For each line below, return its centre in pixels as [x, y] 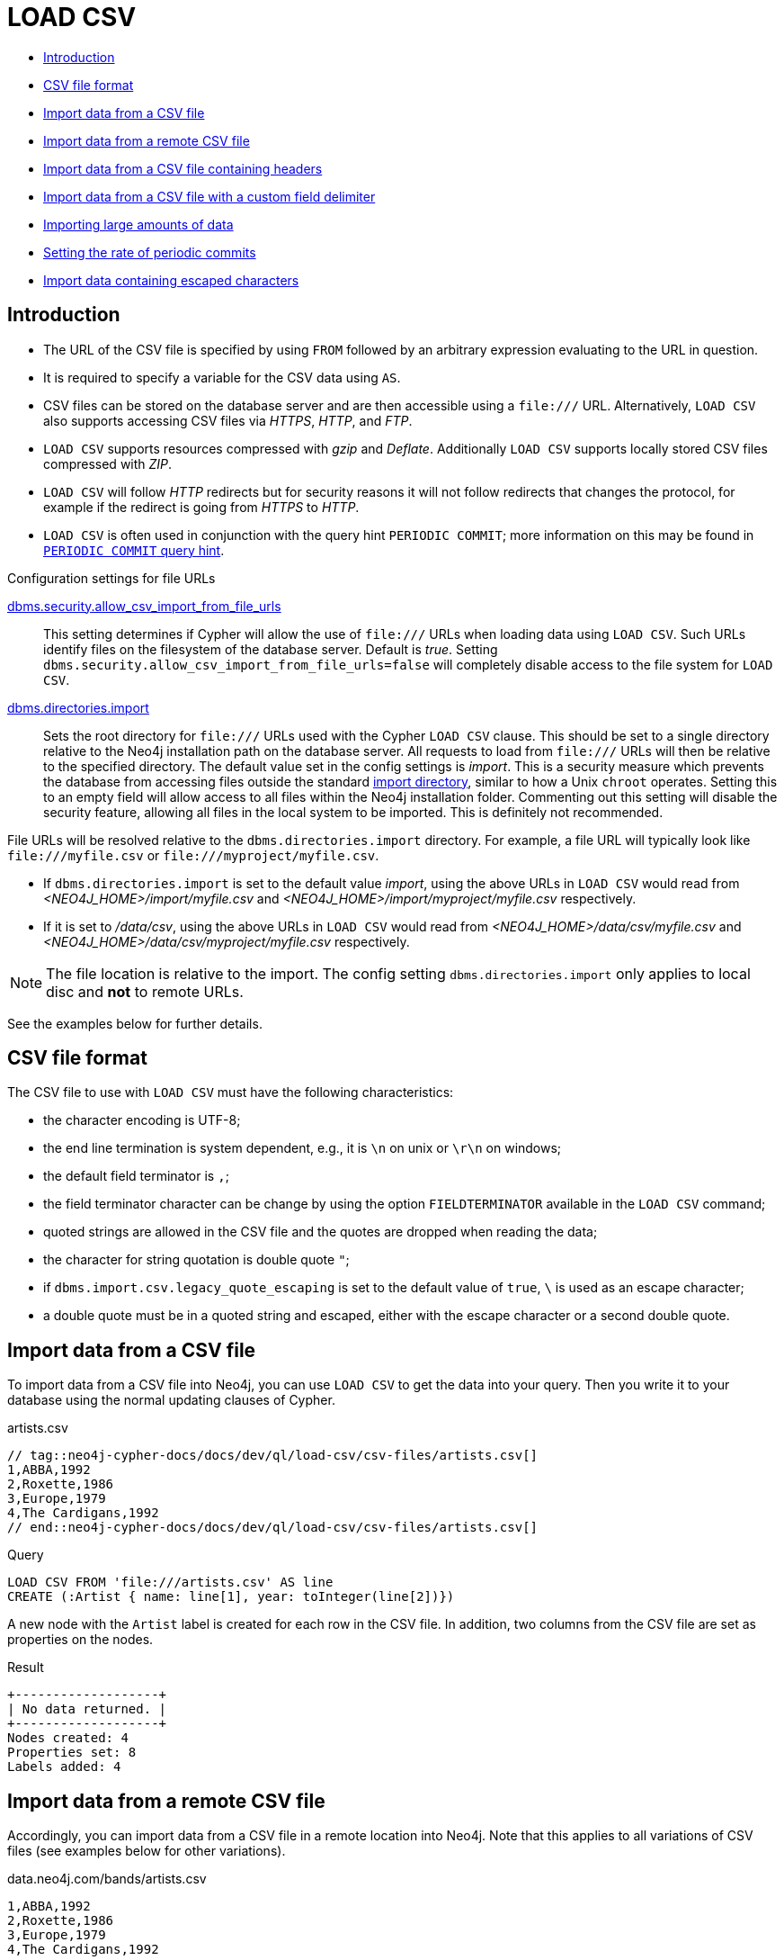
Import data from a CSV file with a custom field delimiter [209, 196]
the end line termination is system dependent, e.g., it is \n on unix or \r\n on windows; [303, 1148]
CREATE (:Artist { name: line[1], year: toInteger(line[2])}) [231, 1597]
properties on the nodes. [80, 1640]
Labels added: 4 [64, 1767]
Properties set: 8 [72, 1753]
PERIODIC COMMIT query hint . [134, 550]
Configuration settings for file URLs [111, 578]
